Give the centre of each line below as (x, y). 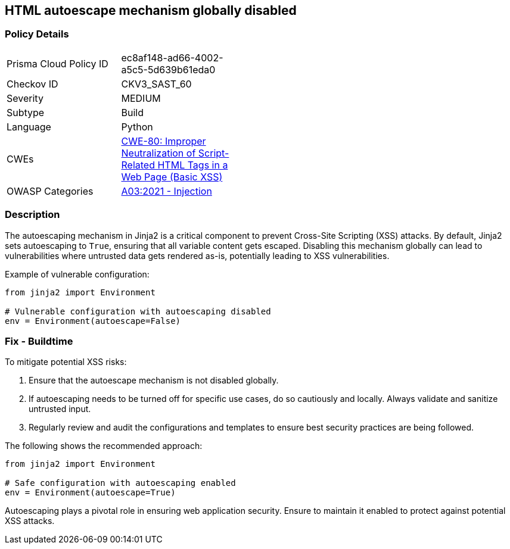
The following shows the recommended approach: (104, 446)
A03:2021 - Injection (167, 191)
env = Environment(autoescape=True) (90, 493)
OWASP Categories (50, 191)
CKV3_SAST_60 (156, 84)
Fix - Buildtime (39, 341)
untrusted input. (60, 409)
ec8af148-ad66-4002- (172, 57)
